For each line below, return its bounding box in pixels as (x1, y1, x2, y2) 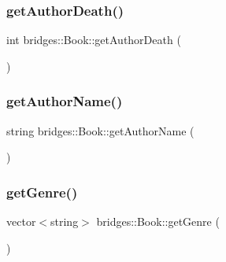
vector (6, 213, 36, 230)
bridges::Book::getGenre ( (96, 213, 220, 230)
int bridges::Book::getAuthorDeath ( (6, 31, 181, 48)
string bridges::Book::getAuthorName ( (6, 122, 195, 138)
